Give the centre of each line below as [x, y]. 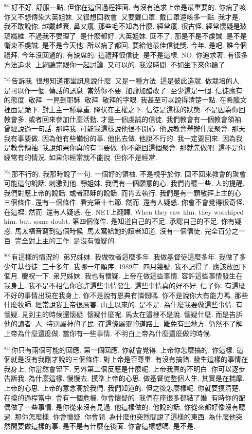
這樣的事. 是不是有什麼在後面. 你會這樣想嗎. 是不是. [113, 426]
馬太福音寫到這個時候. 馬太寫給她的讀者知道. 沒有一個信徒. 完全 [117, 231]
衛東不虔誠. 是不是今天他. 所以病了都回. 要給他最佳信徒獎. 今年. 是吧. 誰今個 [126, 45]
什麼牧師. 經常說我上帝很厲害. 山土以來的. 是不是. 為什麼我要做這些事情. [119, 305]
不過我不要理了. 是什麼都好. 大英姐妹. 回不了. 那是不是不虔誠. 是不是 [138, 35]
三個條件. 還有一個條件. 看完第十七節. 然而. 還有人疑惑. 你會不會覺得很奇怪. [124, 202]
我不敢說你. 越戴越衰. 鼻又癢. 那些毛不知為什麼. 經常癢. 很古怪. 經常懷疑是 [122, 26]
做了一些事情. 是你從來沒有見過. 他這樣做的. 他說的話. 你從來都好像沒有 [125, 407]
